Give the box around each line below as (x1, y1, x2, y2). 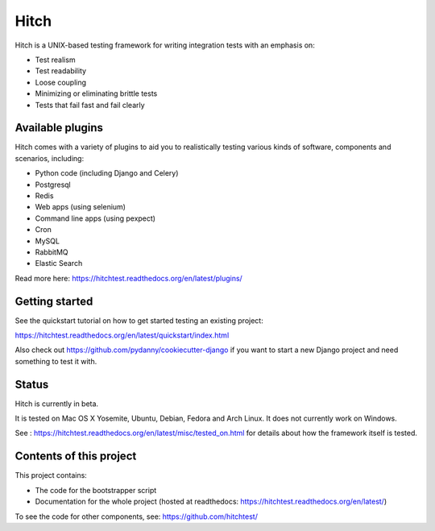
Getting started (14, 294, 93, 308)
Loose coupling (35, 77, 87, 87)
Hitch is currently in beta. (14, 399, 99, 409)
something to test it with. (14, 356, 97, 366)
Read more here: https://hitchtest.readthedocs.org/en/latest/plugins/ (14, 273, 243, 283)
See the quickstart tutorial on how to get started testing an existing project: (14, 315, 263, 326)
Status (14, 377, 49, 391)
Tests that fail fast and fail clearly (35, 100, 145, 110)
